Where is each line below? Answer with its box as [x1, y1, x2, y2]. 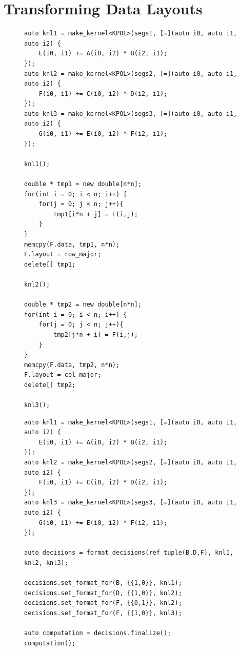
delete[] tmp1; [24, 260, 76, 268]
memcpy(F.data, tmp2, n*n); [24, 361, 120, 369]
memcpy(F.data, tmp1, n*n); [24, 240, 120, 248]
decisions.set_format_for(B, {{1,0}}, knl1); [24, 579, 182, 587]
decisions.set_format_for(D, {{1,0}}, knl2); [24, 589, 182, 597]
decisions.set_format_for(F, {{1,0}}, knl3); [24, 609, 182, 617]
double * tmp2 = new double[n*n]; [24, 301, 142, 309]
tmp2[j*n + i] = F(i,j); [53, 331, 138, 338]
